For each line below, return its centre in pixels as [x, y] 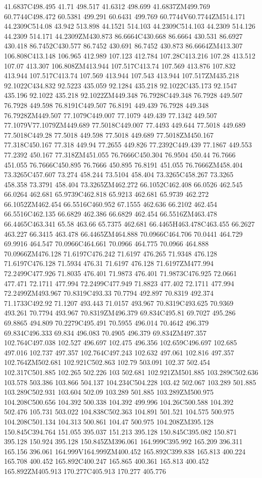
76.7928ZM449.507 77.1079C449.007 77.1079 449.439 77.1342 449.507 [111, 115]
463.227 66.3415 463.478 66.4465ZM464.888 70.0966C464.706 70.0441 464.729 [123, 233]
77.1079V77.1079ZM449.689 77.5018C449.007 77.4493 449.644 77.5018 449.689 [125, 125]
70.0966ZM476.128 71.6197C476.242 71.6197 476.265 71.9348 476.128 [111, 253]
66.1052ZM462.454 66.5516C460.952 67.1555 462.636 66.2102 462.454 [111, 204]
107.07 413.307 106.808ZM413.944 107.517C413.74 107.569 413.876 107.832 [120, 65]
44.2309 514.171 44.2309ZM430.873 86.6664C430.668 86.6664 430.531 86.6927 [123, 36]
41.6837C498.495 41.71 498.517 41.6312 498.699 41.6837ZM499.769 [107, 6]
